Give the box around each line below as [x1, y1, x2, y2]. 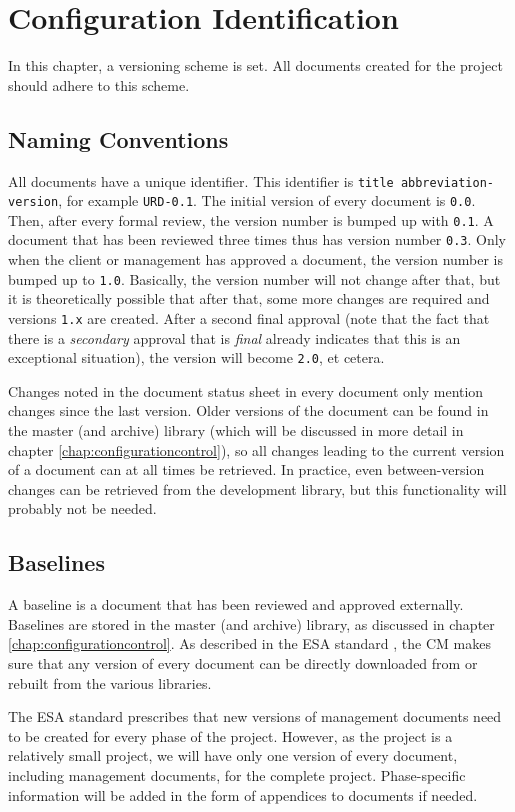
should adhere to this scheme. [8, 74, 190, 95]
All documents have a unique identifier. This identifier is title [8, 170, 394, 191]
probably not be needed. [8, 498, 157, 519]
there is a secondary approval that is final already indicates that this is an [8, 327, 461, 348]
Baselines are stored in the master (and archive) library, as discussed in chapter [8, 613, 495, 634]
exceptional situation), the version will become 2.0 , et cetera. [8, 347, 385, 368]
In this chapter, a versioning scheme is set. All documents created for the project [8, 55, 503, 76]
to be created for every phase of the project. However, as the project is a [8, 725, 453, 746]
